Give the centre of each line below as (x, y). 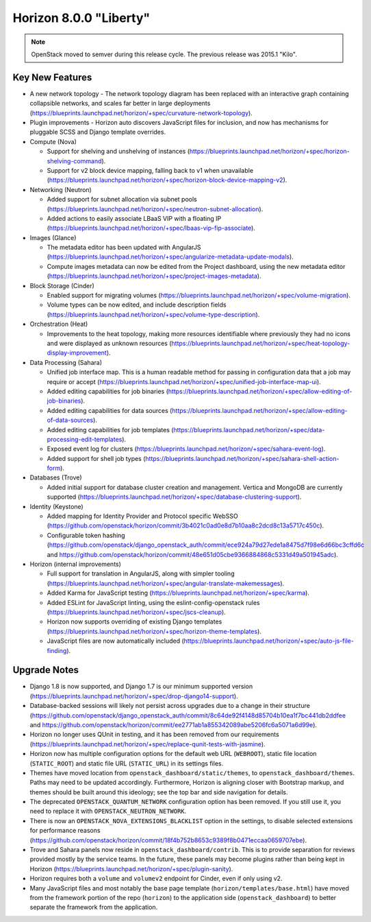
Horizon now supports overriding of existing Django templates (135, 622)
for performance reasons (65, 831)
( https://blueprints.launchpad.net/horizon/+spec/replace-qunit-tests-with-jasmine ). (148, 744)
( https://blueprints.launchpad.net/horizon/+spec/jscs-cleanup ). (136, 612)
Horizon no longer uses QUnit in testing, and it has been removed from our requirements (155, 735)
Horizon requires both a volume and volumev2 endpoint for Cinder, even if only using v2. (156, 879)
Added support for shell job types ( (96, 458)
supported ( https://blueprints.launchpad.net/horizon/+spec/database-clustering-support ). (174, 497)
